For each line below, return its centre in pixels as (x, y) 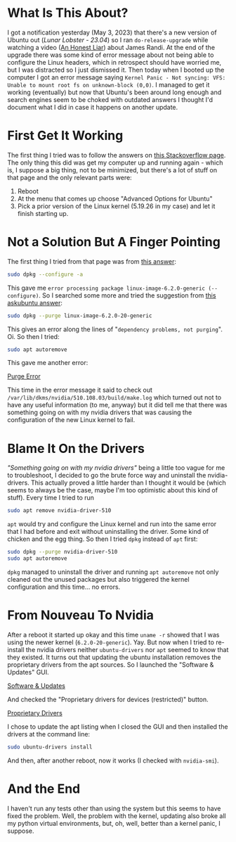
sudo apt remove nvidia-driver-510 (59, 511)
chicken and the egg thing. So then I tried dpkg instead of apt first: (103, 539)
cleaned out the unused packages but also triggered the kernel (98, 579)
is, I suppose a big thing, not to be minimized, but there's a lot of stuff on (112, 170)
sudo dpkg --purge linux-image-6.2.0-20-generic (80, 315)
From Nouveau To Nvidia (81, 615)
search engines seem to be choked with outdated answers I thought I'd (110, 99)
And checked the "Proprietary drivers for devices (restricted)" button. (108, 699)
